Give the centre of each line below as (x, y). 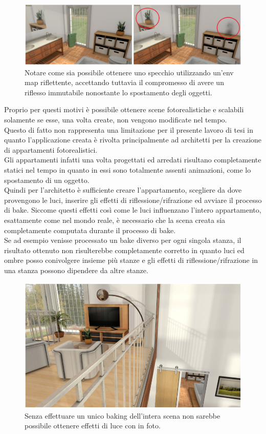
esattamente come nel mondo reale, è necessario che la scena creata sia (115, 220)
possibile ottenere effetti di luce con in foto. (93, 426)
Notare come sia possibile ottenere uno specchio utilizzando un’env (129, 72)
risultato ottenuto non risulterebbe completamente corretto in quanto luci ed (124, 250)
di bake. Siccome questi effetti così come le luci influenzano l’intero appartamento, (133, 210)
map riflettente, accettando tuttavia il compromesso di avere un (124, 82)
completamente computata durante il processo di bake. (90, 230)
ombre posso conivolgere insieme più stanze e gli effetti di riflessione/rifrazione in (131, 260)
